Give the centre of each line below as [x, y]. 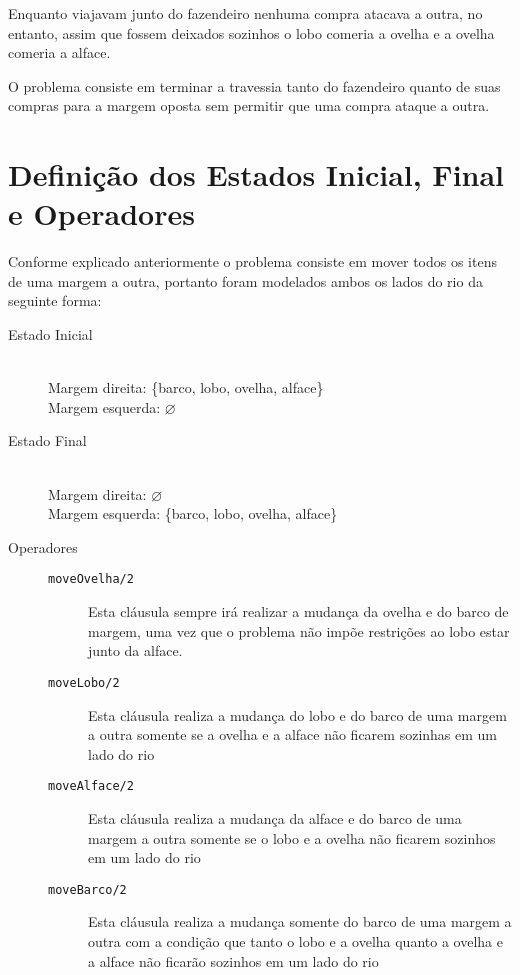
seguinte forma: [55, 300]
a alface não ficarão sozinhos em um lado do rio [233, 960]
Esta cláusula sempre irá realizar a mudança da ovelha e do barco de [298, 611]
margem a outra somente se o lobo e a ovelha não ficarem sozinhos [292, 837]
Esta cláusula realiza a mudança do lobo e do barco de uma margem [297, 714]
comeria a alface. [59, 52]
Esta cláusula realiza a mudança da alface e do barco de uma [275, 817]
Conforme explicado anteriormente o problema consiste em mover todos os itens [252, 261]
